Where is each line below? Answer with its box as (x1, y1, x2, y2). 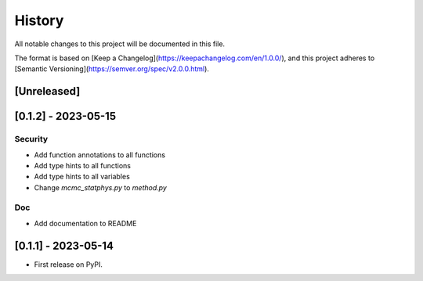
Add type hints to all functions (34, 160, 131, 170)
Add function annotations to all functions (34, 150, 166, 160)
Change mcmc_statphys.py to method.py (34, 182, 168, 192)
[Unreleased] (14, 85, 81, 98)
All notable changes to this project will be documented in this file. (14, 39, 226, 49)
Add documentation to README (34, 218, 137, 228)
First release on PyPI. (34, 259, 103, 269)
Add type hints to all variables (34, 172, 131, 182)
